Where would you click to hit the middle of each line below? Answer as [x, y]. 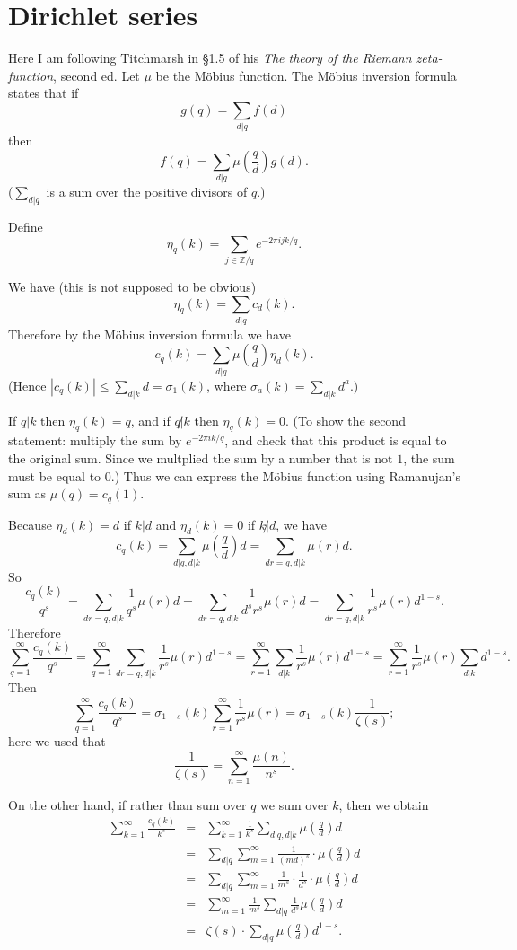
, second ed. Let [96, 75]
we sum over [294, 804]
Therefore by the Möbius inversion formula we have [149, 334]
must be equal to [55, 475]
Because [30, 524]
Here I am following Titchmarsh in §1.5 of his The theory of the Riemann [210, 58]
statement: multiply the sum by [95, 440]
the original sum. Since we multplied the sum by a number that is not [201, 457]
